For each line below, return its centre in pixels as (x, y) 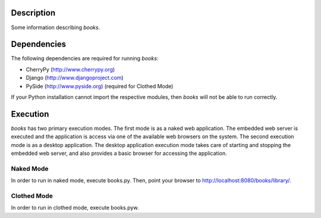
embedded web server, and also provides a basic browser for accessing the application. (119, 153)
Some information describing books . (56, 27)
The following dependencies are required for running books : (85, 58)
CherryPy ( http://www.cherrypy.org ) (70, 69)
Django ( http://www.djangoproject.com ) (75, 78)
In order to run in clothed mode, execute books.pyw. (75, 208)
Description (33, 13)
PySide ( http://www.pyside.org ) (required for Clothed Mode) (100, 86)
